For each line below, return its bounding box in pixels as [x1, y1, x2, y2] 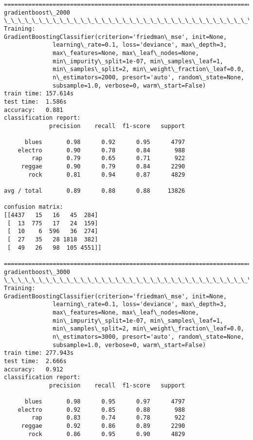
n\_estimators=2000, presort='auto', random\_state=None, [53, 73, 244, 81]
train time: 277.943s [4, 349, 74, 357]
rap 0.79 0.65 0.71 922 [32, 155, 185, 162]
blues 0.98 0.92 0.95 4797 [24, 139, 185, 146]
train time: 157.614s [4, 90, 74, 97]
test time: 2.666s [4, 357, 67, 365]
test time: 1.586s [4, 98, 67, 105]
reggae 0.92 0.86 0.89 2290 [21, 422, 185, 430]
